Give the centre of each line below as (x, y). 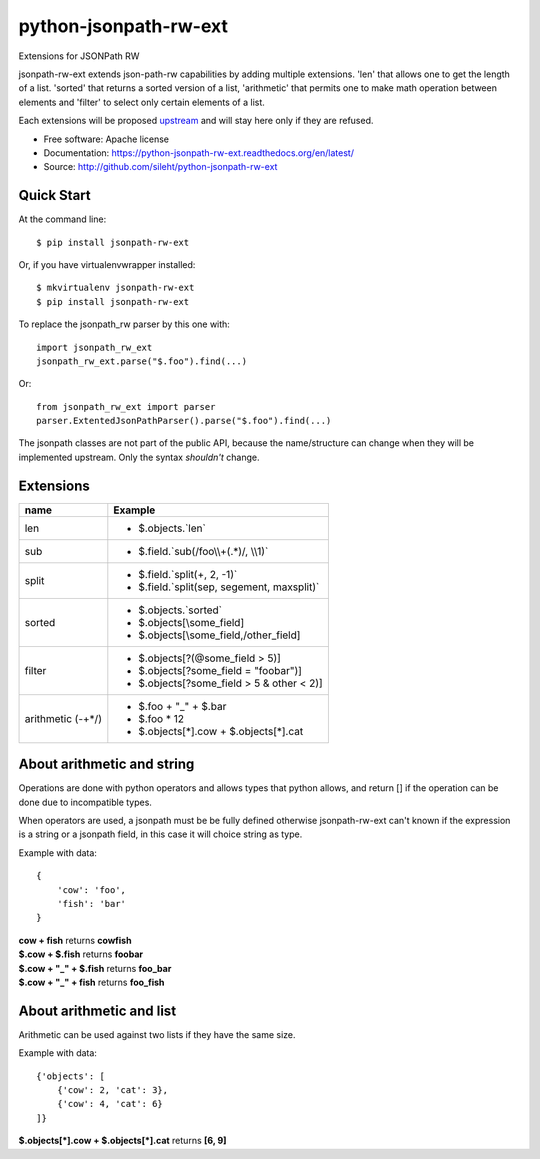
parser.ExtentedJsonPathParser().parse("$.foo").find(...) (184, 421)
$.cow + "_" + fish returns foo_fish (91, 982)
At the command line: (62, 219)
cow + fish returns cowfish (75, 940)
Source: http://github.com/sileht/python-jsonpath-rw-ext (160, 167)
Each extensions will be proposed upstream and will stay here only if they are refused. (196, 121)
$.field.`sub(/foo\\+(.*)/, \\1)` (203, 551)
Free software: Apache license (106, 139)
